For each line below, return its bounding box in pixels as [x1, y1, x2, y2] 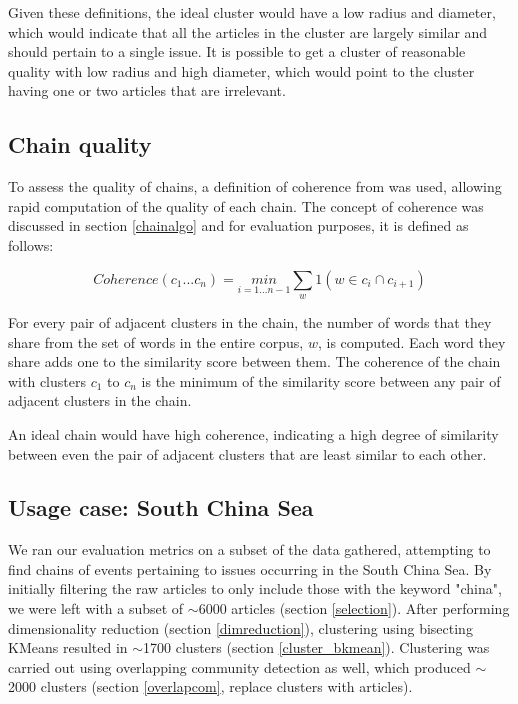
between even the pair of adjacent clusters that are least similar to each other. [8, 443, 487, 464]
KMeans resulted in [8, 637, 128, 658]
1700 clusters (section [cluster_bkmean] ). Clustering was [143, 637, 490, 658]
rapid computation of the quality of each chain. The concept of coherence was [8, 195, 484, 216]
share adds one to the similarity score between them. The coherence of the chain [8, 351, 501, 372]
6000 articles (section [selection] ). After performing [198, 598, 510, 619]
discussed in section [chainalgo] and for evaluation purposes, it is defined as [8, 215, 469, 236]
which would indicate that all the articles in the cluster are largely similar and [8, 21, 488, 42]
